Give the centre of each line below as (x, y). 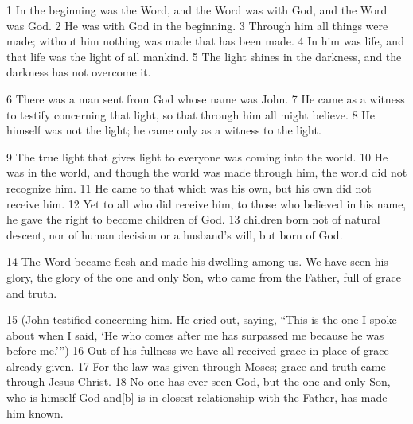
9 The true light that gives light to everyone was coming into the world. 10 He (197, 156)
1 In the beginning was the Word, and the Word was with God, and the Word (197, 10)
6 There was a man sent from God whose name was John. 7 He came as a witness (206, 98)
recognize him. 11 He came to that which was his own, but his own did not (189, 187)
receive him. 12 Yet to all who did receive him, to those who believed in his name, (206, 203)
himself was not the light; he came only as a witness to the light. (164, 130)
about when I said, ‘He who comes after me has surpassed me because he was (195, 335)
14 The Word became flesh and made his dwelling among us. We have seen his (197, 261)
